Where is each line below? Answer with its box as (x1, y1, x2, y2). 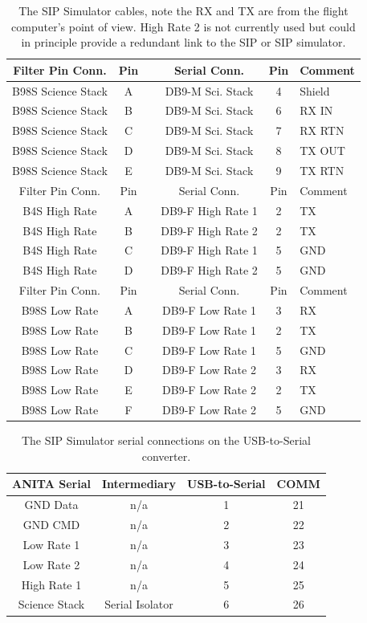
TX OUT (300, 142, 345, 159)
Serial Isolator (104, 596, 173, 613)
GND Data (24, 496, 79, 513)
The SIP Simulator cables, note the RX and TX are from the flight (18, 2, 349, 18)
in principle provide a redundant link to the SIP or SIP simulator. (21, 34, 346, 51)
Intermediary (101, 475, 177, 492)
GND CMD (22, 516, 80, 533)
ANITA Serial (12, 475, 91, 492)
